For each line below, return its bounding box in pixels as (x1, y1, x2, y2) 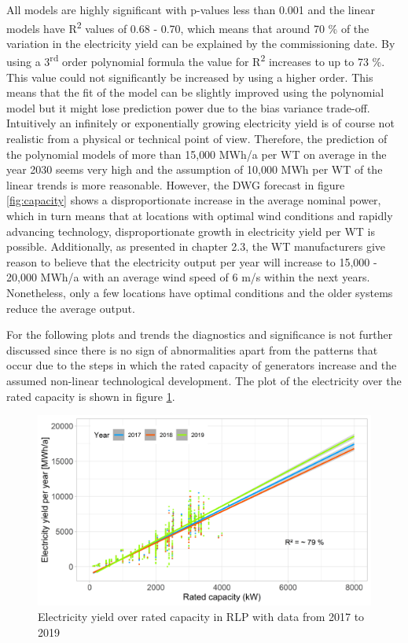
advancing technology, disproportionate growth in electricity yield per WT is (6, 222, 375, 239)
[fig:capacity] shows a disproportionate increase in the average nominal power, (6, 192, 381, 208)
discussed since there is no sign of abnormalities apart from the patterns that (6, 341, 378, 358)
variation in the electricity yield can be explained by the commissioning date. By (6, 35, 395, 51)
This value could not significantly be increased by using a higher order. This (6, 68, 373, 85)
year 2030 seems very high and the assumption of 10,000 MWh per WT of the (6, 161, 383, 178)
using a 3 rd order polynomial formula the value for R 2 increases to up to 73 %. (6, 51, 385, 70)
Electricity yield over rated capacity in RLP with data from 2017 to (38, 608, 365, 624)
